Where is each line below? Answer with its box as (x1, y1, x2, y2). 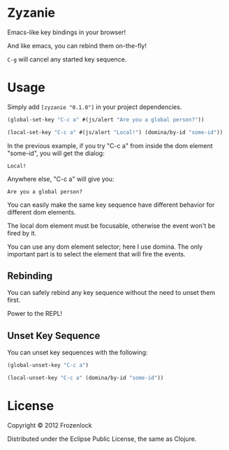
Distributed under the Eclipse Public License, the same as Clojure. (7, 435, 197, 443)
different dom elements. (7, 208, 76, 216)
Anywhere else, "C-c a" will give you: (7, 175, 114, 183)
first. (7, 296, 21, 305)
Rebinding (7, 270, 53, 282)
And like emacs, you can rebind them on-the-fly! (7, 41, 147, 50)
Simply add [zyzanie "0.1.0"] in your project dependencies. (7, 103, 182, 111)
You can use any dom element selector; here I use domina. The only (7, 242, 203, 251)
